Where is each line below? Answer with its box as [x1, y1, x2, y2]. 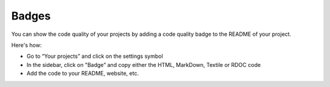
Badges [11, 9, 51, 23]
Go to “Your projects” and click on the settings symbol [26, 52, 163, 60]
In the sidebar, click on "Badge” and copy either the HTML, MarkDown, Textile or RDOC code [26, 61, 261, 68]
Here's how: [11, 41, 42, 49]
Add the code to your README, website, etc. [26, 70, 139, 77]
